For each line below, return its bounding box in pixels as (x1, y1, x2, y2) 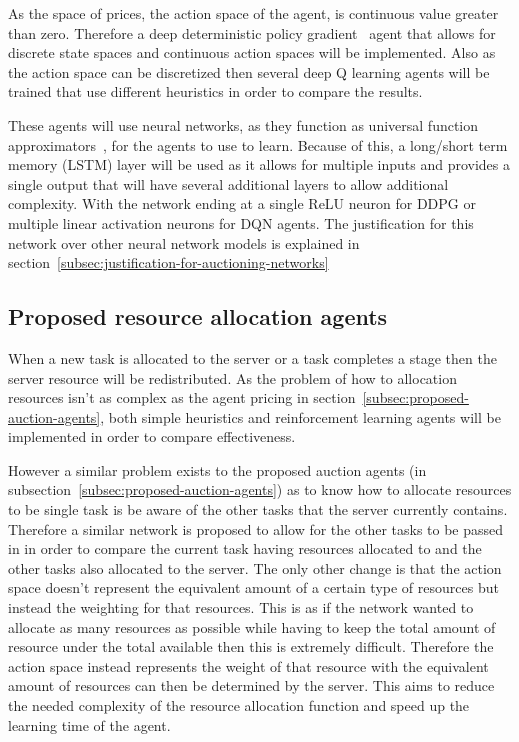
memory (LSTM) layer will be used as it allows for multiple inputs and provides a (8, 154, 511, 175)
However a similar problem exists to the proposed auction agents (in (8, 459, 427, 480)
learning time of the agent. (8, 714, 171, 735)
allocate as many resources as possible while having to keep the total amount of (8, 616, 496, 637)
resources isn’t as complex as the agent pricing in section (8, 387, 356, 408)
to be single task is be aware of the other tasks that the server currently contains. (8, 499, 508, 520)
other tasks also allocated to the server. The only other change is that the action (8, 557, 502, 578)
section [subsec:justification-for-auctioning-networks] (8, 252, 329, 273)
